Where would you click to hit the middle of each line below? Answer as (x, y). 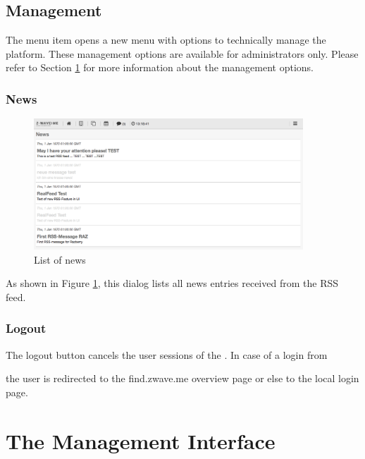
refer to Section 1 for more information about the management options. (160, 67)
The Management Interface (141, 440)
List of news (60, 259)
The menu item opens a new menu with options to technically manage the (166, 40)
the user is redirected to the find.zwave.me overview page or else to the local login (182, 378)
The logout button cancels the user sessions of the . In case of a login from (167, 354)
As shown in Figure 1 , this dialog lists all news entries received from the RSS (172, 283)
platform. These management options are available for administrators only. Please (182, 53)
